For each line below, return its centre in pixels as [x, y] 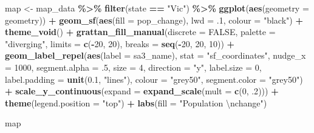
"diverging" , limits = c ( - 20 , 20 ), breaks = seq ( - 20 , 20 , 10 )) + [120, 43]
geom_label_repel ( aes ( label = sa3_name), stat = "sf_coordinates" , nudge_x [155, 55]
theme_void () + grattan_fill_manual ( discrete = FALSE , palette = [140, 32]
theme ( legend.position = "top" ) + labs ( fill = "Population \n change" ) [136, 102]
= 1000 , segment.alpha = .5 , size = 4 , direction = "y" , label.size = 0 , [133, 67]
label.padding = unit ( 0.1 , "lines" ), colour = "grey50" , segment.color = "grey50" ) [154, 79]
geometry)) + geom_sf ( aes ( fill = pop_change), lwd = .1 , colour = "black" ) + [154, 20]
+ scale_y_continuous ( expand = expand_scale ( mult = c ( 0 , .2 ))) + [142, 91]
